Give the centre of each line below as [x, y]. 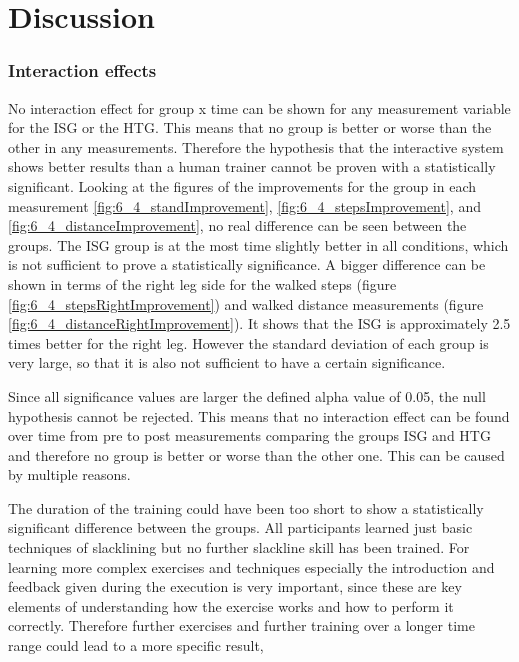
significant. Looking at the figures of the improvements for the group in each [242, 185]
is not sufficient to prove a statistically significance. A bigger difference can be [247, 264]
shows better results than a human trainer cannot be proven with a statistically [252, 166]
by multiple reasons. [69, 474]
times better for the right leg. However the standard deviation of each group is [248, 342]
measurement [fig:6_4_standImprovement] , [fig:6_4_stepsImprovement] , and [244, 205]
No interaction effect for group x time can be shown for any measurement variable [259, 107]
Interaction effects [82, 70]
